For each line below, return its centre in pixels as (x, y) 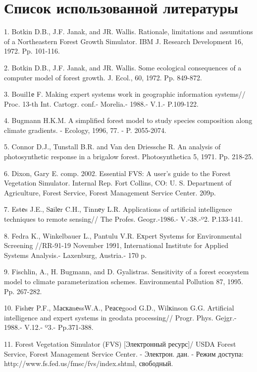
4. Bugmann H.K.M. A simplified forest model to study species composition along (128, 120)
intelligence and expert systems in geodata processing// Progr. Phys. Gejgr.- (120, 317)
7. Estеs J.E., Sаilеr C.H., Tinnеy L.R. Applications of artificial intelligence (118, 209)
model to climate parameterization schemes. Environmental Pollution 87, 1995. (124, 281)
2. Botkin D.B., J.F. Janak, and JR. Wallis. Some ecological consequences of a (123, 67)
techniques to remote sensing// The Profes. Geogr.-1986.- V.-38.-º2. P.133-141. (124, 219)
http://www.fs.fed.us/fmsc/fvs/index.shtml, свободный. (89, 363)
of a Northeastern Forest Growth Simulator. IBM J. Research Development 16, (124, 41)
